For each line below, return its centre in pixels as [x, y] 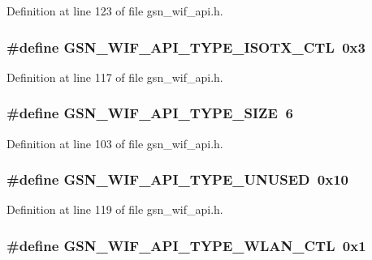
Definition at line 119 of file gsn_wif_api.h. [115, 209]
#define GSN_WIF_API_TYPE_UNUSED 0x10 [178, 179]
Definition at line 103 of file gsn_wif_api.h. [115, 143]
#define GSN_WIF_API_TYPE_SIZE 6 [150, 113]
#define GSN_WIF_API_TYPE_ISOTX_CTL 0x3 [186, 47]
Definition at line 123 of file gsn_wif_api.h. [115, 11]
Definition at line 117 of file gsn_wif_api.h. [115, 77]
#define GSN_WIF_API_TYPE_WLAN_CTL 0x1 [186, 245]
